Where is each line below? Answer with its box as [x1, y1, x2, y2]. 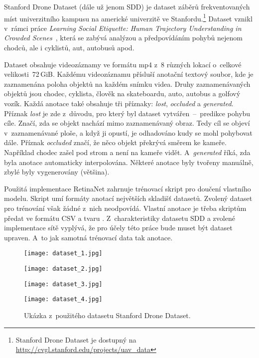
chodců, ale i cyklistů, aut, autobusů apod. [4, 42, 134, 53]
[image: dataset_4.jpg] [24, 296, 103, 303]
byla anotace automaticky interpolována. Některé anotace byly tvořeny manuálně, [4, 157, 254, 167]
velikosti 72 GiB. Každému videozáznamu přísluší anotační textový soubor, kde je [4, 69, 254, 79]
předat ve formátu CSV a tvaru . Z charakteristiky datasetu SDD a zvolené [4, 212, 235, 223]
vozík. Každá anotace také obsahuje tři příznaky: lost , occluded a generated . [4, 98, 234, 108]
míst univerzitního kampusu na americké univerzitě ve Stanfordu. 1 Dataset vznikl [4, 11, 253, 23]
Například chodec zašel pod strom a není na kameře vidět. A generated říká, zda [4, 147, 251, 157]
